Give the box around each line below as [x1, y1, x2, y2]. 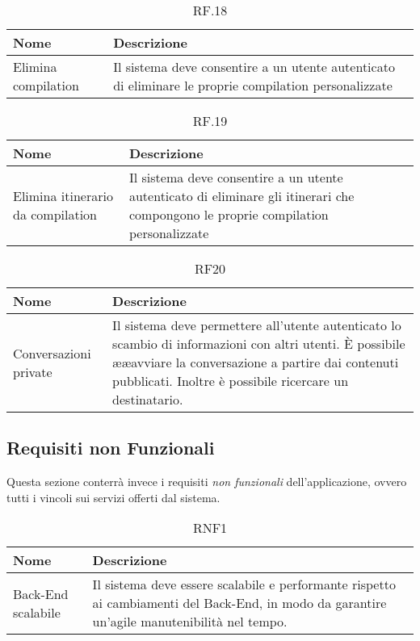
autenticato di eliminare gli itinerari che [128, 186, 355, 205]
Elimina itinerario [13, 186, 113, 205]
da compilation [13, 205, 98, 224]
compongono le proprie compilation [128, 205, 329, 224]
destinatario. [112, 390, 183, 408]
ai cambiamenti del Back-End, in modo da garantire [92, 593, 387, 613]
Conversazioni [13, 343, 91, 362]
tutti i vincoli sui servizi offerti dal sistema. [6, 488, 220, 505]
